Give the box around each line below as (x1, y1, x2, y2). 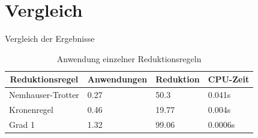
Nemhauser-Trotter (9, 88, 79, 101)
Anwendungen (87, 73, 148, 85)
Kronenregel (9, 103, 53, 115)
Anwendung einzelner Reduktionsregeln (56, 52, 202, 65)
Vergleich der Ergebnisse (5, 32, 95, 45)
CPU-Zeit (208, 73, 250, 85)
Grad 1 (9, 118, 35, 130)
